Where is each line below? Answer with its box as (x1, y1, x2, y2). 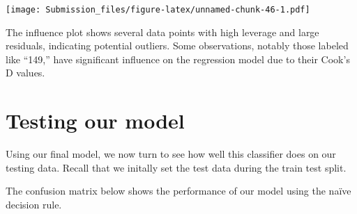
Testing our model (6, 106, 185, 135)
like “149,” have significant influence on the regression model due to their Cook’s (6, 51, 350, 66)
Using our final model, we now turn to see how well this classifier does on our (6, 147, 336, 161)
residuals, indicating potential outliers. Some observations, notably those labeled (6, 38, 349, 53)
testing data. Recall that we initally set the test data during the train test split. (6, 160, 347, 174)
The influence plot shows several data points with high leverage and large (6, 24, 319, 39)
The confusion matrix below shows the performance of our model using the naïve (6, 183, 351, 198)
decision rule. (6, 197, 62, 211)
